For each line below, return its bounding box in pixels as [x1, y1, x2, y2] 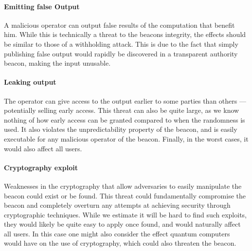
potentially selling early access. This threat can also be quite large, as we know [4, 105, 239, 115]
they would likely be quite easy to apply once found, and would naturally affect [4, 219, 241, 229]
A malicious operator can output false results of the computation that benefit [4, 19, 235, 30]
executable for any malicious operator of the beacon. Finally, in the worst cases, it [4, 133, 249, 143]
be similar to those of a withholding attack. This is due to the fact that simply [4, 38, 238, 49]
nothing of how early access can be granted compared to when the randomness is [4, 114, 245, 125]
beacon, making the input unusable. [4, 58, 111, 68]
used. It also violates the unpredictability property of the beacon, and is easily [4, 124, 237, 134]
